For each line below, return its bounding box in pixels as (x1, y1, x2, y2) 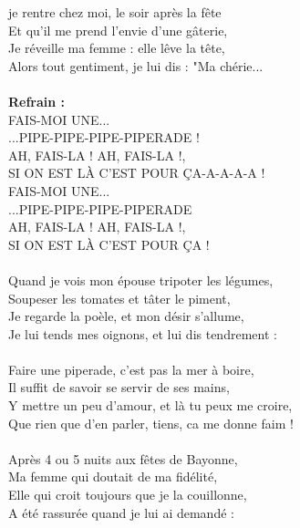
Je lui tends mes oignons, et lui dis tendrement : (8, 324, 277, 343)
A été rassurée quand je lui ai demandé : (8, 502, 234, 522)
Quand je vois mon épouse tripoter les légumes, (8, 270, 274, 289)
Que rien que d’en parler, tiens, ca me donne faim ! (8, 413, 294, 432)
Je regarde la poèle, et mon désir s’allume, (8, 306, 244, 326)
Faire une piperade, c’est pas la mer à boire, (8, 359, 254, 378)
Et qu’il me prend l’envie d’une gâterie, (8, 20, 228, 39)
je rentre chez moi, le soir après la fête (8, 3, 222, 21)
